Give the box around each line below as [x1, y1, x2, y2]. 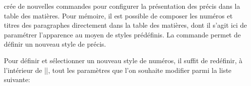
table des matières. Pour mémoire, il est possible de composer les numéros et [4, 10, 233, 20]
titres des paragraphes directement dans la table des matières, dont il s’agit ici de [4, 20, 247, 30]
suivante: [4, 74, 30, 85]
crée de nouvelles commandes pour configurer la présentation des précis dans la [4, 1, 240, 11]
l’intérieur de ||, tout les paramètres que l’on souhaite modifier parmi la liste [4, 65, 232, 75]
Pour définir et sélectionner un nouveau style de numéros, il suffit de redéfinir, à [4, 55, 243, 65]
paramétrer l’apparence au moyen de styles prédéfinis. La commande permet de [4, 29, 241, 39]
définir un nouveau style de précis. [4, 39, 106, 49]
